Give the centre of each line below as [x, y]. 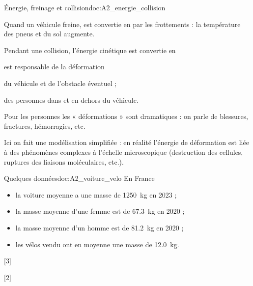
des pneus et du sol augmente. [49, 34]
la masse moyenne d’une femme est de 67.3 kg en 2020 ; [100, 211]
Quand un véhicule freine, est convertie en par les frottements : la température [122, 24]
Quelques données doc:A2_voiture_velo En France [79, 178]
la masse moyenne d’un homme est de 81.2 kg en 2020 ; [99, 227]
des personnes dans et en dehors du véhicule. [71, 100]
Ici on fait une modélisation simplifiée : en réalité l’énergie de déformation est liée [126, 142]
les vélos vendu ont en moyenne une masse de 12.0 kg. [97, 244]
